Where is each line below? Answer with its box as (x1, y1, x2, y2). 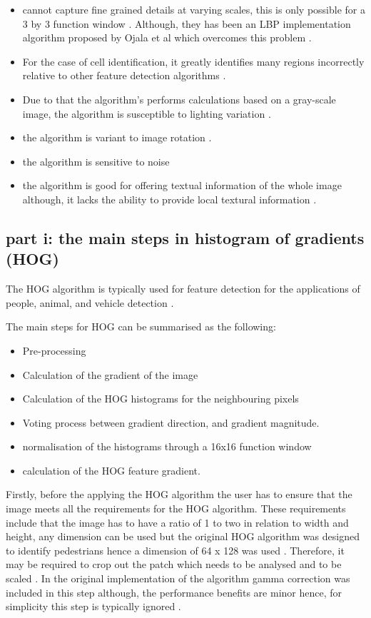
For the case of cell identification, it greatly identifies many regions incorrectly (22, 54, 365, 69)
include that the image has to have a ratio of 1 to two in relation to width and (6, 515, 349, 530)
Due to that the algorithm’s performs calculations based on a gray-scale (22, 91, 336, 106)
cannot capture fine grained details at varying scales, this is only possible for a (22, 2, 365, 16)
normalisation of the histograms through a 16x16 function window (22, 439, 312, 454)
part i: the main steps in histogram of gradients (6, 226, 365, 248)
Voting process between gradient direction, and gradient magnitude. (22, 415, 320, 430)
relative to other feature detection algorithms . (22, 68, 226, 83)
